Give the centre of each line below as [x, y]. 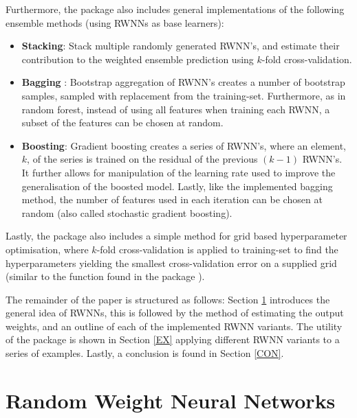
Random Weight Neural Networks [171, 400]
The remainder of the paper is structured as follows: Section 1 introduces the [168, 299]
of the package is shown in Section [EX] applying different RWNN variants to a [173, 339]
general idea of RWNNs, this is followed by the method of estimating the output [175, 313]
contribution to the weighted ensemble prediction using [138, 59]
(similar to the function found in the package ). [105, 276]
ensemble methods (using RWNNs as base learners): [115, 22]
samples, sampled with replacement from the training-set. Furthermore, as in [184, 95]
